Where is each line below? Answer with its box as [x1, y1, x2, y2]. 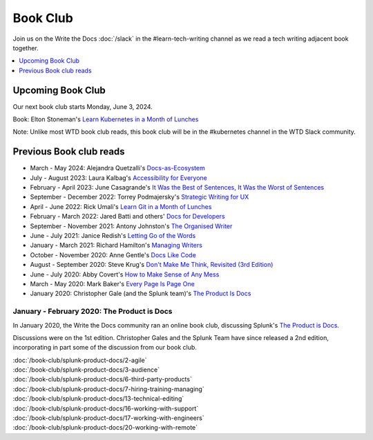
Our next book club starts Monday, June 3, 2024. [12, 102, 153, 110]
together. [12, 43, 39, 52]
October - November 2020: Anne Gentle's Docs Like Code [30, 250, 196, 259]
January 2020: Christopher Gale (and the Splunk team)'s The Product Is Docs [30, 290, 251, 298]
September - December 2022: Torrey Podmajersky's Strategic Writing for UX [30, 193, 249, 201]
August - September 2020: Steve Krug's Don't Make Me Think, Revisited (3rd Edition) [30, 261, 274, 269]
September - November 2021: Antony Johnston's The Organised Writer [30, 221, 233, 230]
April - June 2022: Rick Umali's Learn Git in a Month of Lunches [30, 202, 212, 210]
